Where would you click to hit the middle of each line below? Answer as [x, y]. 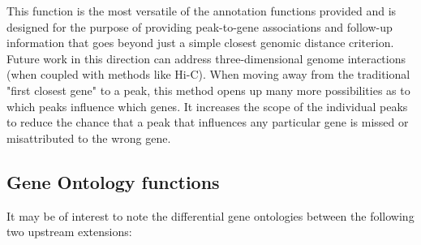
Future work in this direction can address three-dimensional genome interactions [206, 58]
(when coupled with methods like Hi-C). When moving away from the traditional [208, 74]
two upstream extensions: [69, 232]
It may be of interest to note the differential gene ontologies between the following [210, 215]
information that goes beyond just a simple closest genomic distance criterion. [200, 43]
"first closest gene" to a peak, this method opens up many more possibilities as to [208, 90]
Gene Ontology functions [113, 181]
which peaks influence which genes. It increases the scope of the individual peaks [207, 106]
